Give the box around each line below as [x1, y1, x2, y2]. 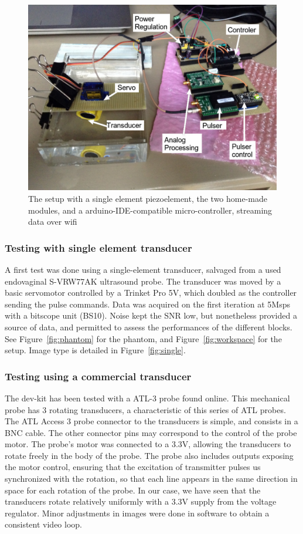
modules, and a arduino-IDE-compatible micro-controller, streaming [28, 204, 273, 216]
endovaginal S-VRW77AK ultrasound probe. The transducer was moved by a [5, 275, 281, 287]
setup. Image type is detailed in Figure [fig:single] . [5, 344, 186, 356]
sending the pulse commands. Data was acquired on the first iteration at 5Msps [5, 298, 290, 310]
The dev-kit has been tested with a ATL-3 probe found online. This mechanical [5, 391, 290, 404]
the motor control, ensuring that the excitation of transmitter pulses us [5, 461, 261, 473]
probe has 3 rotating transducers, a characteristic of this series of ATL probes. [5, 403, 286, 415]
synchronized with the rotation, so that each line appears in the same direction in [5, 472, 298, 485]
